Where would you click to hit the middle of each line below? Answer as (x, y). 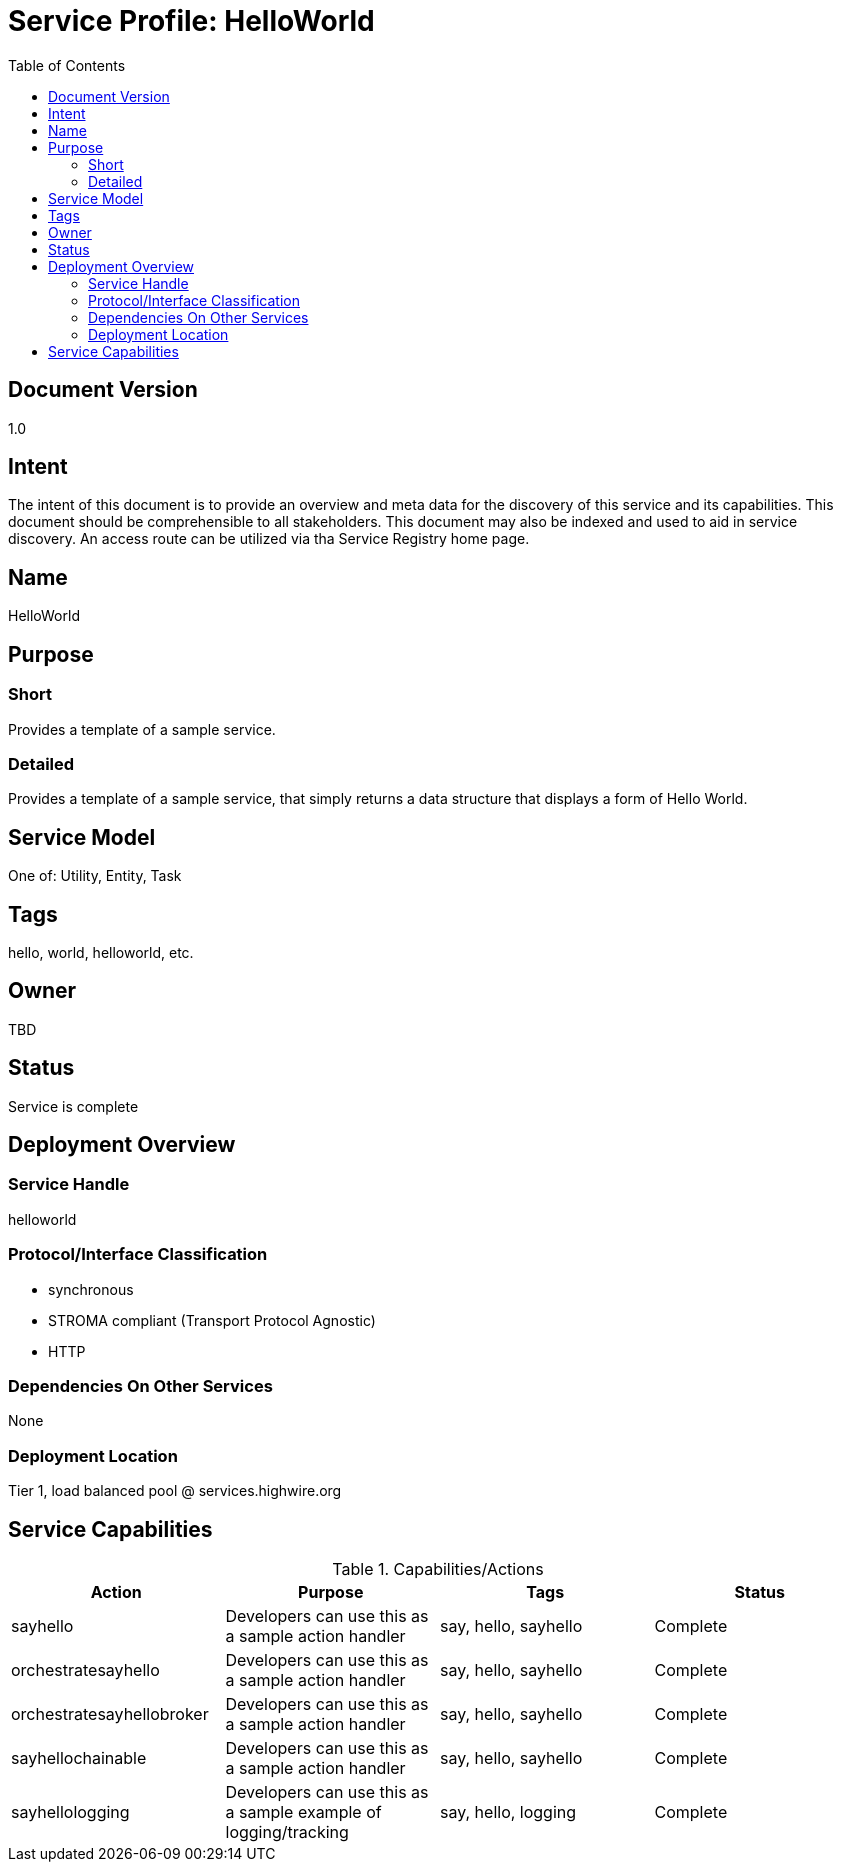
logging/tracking (287, 1831)
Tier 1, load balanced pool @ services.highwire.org (175, 1491)
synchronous (91, 1289)
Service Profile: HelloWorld (191, 21)
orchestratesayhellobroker (110, 1713)
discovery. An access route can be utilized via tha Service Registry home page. (269, 539)
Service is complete (73, 1106)
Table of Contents (67, 65)
